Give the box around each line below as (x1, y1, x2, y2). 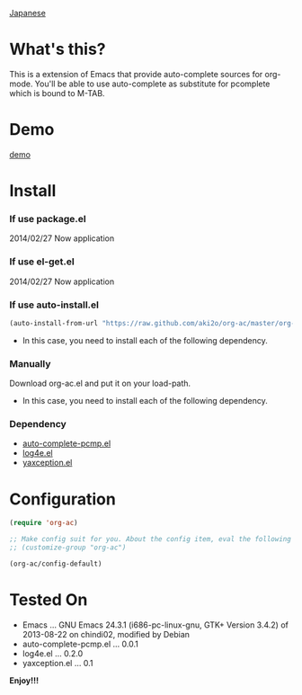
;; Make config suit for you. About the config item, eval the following (9, 535, 292, 544)
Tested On (9, 590, 88, 610)
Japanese (9, 8, 47, 18)
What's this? (9, 40, 106, 59)
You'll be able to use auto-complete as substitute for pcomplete (34, 78, 271, 89)
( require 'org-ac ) (9, 519, 78, 528)
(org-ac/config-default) (9, 559, 102, 568)
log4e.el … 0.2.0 (22, 647, 84, 659)
